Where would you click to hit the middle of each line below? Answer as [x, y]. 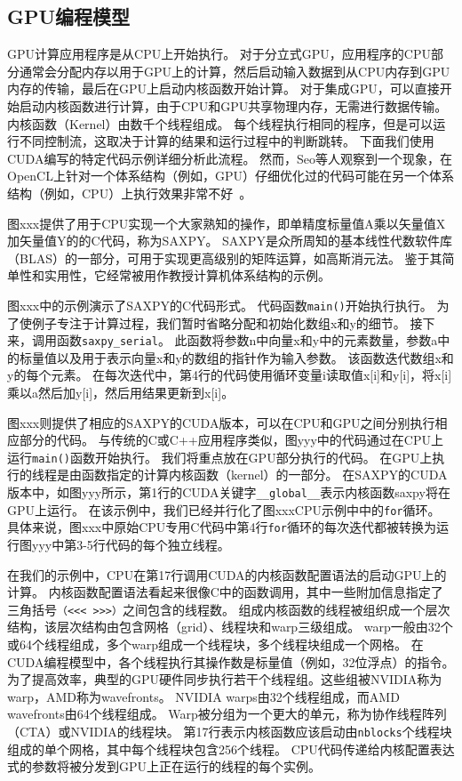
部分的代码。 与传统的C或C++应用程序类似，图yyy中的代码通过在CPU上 [231, 440]
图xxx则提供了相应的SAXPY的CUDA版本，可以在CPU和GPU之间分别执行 [221, 422]
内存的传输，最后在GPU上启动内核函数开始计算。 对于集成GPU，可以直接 [223, 89]
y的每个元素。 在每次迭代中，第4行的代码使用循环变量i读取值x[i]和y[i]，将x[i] [230, 375]
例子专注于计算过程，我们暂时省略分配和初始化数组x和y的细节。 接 [227, 322]
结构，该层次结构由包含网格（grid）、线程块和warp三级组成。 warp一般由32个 [230, 627]
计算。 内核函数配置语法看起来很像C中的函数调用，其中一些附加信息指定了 [225, 592]
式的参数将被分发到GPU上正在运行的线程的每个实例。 [164, 766]
